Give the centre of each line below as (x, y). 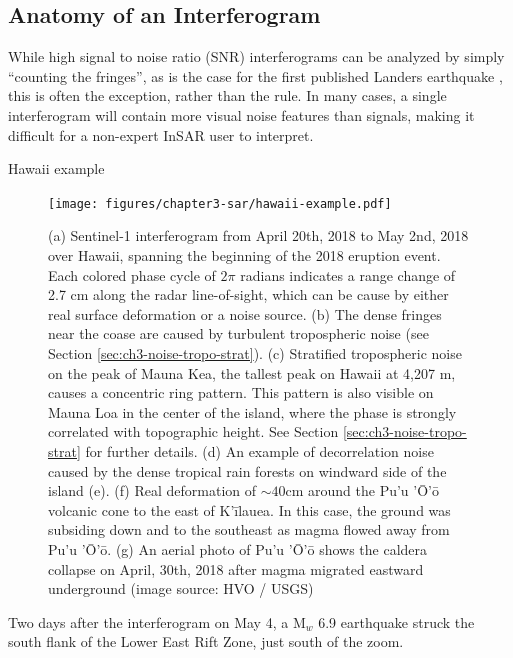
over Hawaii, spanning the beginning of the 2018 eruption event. (244, 255)
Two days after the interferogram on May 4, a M (157, 621)
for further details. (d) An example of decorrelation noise (259, 450)
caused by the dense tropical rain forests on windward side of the (247, 470)
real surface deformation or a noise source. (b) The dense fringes (245, 313)
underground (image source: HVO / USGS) (181, 588)
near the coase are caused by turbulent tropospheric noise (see (238, 333)
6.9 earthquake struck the (396, 621)
